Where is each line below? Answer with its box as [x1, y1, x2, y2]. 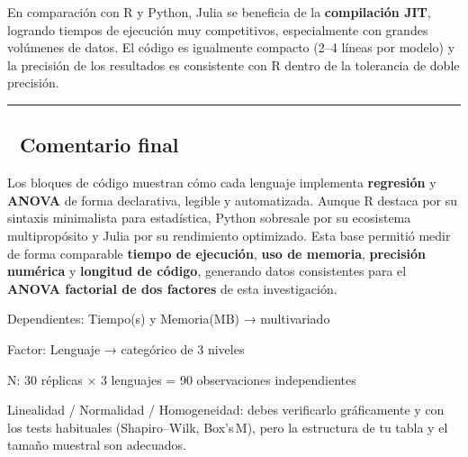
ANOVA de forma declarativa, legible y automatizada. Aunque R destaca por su [7, 190, 458, 209]
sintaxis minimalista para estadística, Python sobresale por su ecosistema [7, 208, 411, 227]
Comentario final [19, 131, 179, 159]
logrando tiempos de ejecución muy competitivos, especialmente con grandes [7, 20, 428, 39]
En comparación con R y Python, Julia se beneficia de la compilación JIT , [7, 3, 431, 21]
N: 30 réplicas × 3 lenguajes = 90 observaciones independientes [7, 370, 356, 388]
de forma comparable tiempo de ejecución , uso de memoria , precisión [7, 243, 426, 262]
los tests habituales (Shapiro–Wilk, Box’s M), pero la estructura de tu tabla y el [7, 417, 448, 436]
